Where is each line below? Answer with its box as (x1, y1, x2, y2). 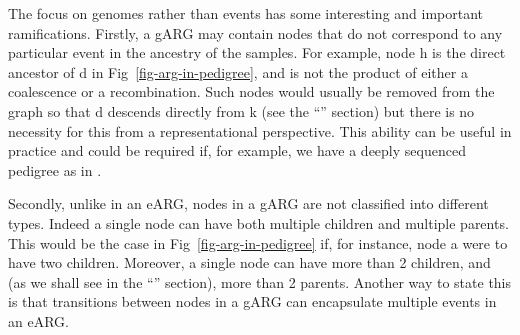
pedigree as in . (8, 159, 102, 180)
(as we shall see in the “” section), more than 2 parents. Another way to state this (8, 271, 512, 292)
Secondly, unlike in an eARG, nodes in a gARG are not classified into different (8, 193, 489, 214)
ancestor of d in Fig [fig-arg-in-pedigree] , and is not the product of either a (8, 61, 468, 82)
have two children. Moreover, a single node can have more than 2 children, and (8, 252, 491, 273)
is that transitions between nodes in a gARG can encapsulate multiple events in (8, 291, 497, 312)
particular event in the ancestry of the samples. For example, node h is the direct (8, 42, 506, 63)
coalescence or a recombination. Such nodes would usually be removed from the (8, 81, 495, 102)
